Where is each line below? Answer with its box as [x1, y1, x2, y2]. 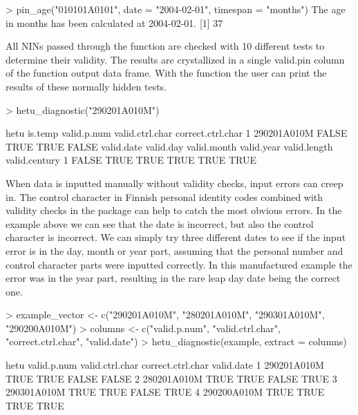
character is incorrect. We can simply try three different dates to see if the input [6, 230, 346, 244]
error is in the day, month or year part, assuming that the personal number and [6, 243, 343, 258]
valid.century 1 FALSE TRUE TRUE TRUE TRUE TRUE [6, 153, 257, 167]
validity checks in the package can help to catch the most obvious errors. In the [6, 203, 342, 218]
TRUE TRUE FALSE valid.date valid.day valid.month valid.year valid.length [6, 139, 333, 153]
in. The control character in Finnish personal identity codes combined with [6, 189, 323, 204]
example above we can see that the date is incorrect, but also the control [6, 216, 314, 231]
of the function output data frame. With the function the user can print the [6, 66, 327, 80]
